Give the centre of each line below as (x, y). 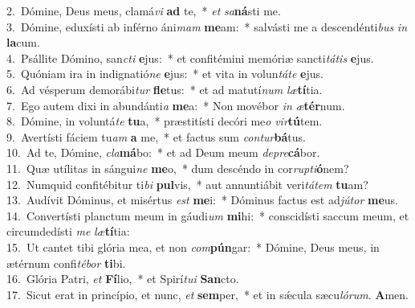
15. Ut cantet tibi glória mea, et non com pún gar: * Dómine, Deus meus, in (193, 246)
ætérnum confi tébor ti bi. (66, 263)
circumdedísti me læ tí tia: (68, 231)
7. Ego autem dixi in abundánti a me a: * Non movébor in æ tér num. (176, 105)
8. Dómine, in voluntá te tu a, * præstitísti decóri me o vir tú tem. (165, 121)
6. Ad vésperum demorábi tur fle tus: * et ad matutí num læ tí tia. (165, 89)
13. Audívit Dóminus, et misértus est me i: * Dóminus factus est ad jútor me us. (202, 200)
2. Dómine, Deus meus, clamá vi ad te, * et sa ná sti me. (144, 10)
